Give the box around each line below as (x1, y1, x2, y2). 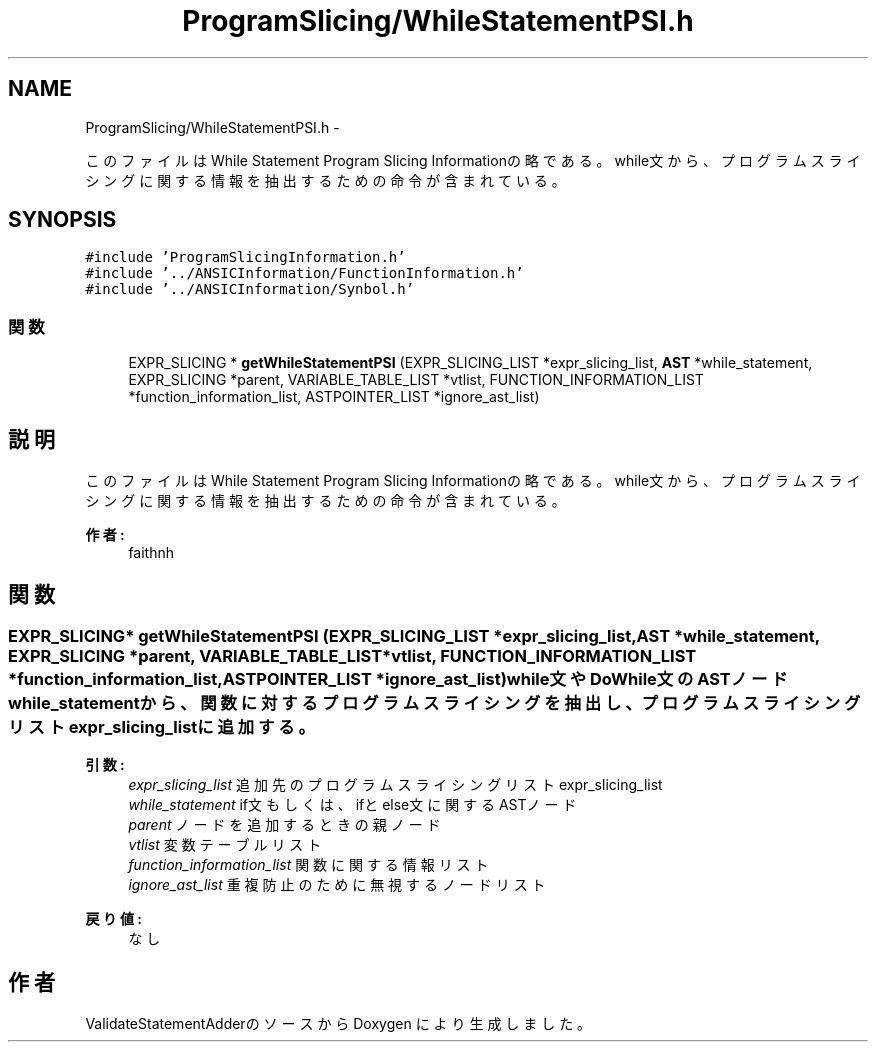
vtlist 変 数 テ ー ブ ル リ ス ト (128, 836, 322, 854)
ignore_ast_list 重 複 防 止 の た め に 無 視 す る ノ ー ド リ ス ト (128, 876, 546, 894)
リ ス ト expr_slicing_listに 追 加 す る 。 (8, 716, 315, 737)
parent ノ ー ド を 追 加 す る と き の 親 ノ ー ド (128, 816, 441, 834)
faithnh (128, 544, 175, 562)
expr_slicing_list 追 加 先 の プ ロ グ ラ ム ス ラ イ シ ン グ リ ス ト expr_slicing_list (128, 776, 663, 794)
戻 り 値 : (85, 910, 143, 928)
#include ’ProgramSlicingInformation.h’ (85, 249, 406, 266)
